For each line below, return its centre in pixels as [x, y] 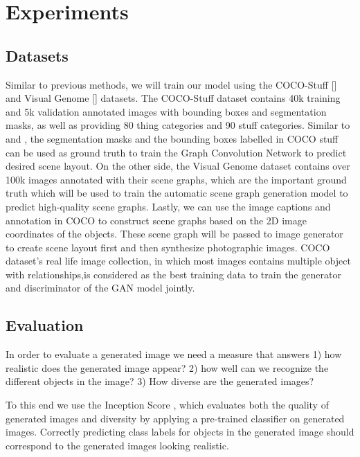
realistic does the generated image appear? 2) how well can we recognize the [167, 367]
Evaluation [45, 325]
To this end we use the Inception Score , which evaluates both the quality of [167, 405]
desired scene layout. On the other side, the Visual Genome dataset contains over [178, 166]
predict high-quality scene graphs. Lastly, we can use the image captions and [168, 206]
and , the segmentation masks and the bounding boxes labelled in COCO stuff [172, 138]
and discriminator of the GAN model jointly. [100, 288]
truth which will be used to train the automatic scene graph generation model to [177, 193]
